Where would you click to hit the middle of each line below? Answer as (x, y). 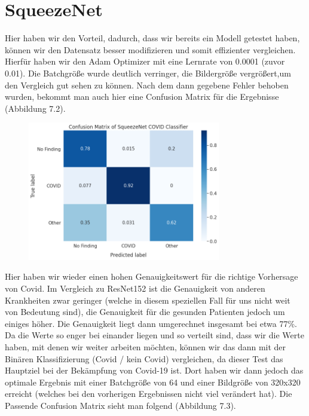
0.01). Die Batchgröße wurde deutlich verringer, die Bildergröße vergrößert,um (148, 73)
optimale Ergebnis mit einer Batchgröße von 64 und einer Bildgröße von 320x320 (153, 382)
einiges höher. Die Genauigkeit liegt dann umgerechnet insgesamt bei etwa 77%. (151, 323)
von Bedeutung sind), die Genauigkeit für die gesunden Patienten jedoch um (145, 312)
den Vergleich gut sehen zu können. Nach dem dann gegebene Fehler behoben (147, 85)
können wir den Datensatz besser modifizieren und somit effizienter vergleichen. (150, 49)
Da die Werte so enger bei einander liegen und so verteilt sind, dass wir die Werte (154, 335)
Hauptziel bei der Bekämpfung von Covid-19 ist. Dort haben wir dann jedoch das (154, 370)
